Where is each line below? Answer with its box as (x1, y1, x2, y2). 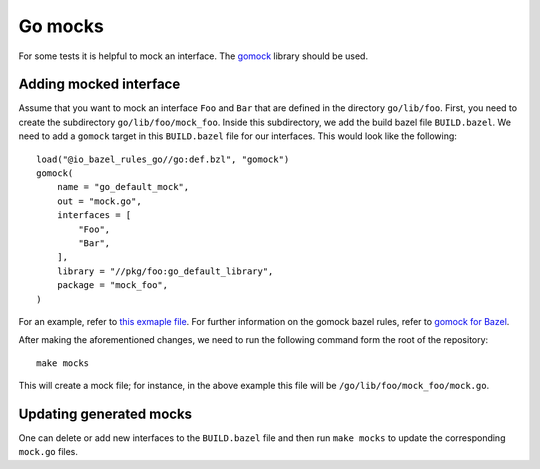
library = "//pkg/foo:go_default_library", (56, 265, 274, 277)
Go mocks (18, 15, 104, 37)
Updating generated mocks (18, 405, 193, 422)
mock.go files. (18, 446, 79, 458)
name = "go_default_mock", (56, 181, 190, 193)
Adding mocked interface (18, 76, 181, 93)
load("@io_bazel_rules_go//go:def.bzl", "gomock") (36, 153, 290, 165)
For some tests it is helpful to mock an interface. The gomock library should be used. (18, 50, 369, 62)
